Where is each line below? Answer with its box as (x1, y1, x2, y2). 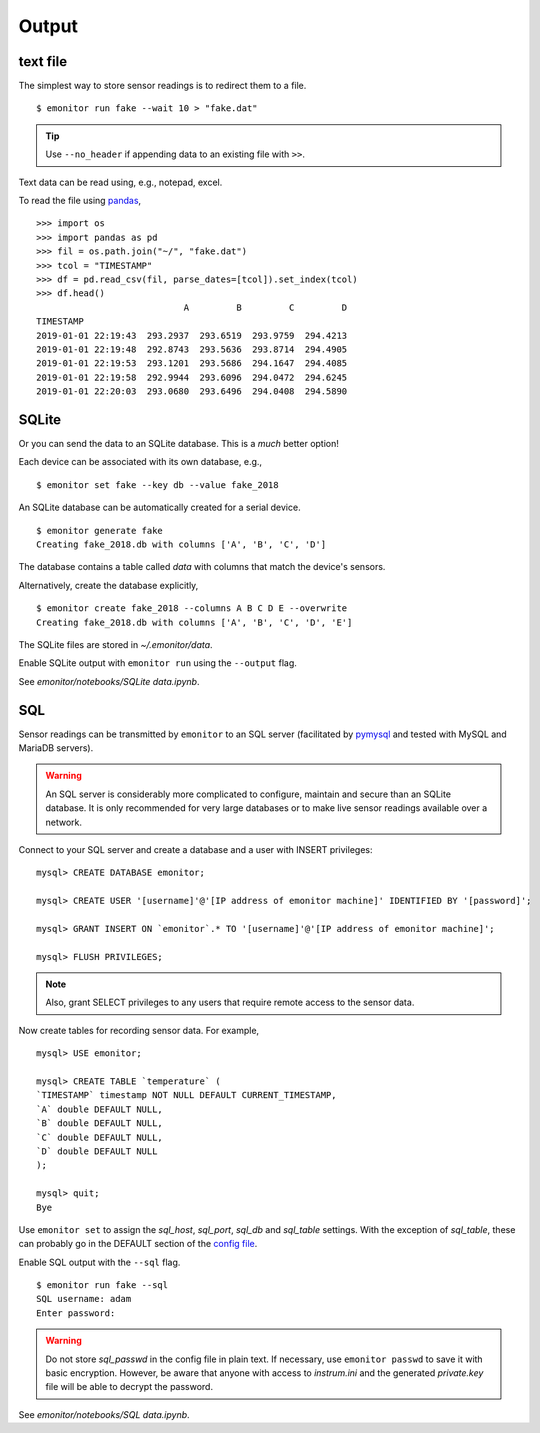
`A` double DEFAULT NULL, (36, 1103, 164, 1115)
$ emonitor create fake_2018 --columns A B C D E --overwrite (36, 603, 348, 614)
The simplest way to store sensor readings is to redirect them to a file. (18, 80, 307, 92)
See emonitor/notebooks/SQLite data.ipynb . (18, 675, 200, 687)
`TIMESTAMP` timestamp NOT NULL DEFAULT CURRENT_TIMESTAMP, (36, 1090, 337, 1101)
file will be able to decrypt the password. (45, 1381, 214, 1393)
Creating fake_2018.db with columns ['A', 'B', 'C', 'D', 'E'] (36, 616, 353, 628)
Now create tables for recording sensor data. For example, (18, 1024, 260, 1036)
